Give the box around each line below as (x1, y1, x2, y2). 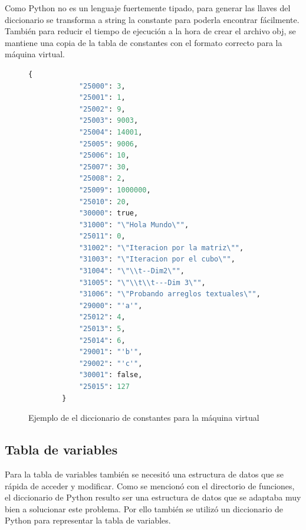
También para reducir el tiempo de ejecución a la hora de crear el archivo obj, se (5, 25, 296, 37)
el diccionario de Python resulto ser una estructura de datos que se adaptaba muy (5, 491, 301, 503)
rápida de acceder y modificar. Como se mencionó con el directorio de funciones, (5, 479, 295, 492)
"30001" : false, (78, 371, 143, 379)
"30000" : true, (78, 209, 139, 218)
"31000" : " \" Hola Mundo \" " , (78, 220, 189, 229)
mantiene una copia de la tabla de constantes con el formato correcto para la (5, 36, 282, 48)
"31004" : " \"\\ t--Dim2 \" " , (78, 267, 185, 276)
